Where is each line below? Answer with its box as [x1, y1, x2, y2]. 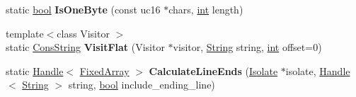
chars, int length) [168, 2, 243, 16]
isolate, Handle [285, 63, 350, 78]
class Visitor [57, 25, 110, 40]
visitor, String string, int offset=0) [173, 40, 322, 55]
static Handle [6, 63, 64, 78]
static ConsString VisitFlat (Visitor [6, 40, 165, 55]
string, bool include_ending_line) [68, 77, 215, 92]
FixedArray [79, 63, 130, 78]
